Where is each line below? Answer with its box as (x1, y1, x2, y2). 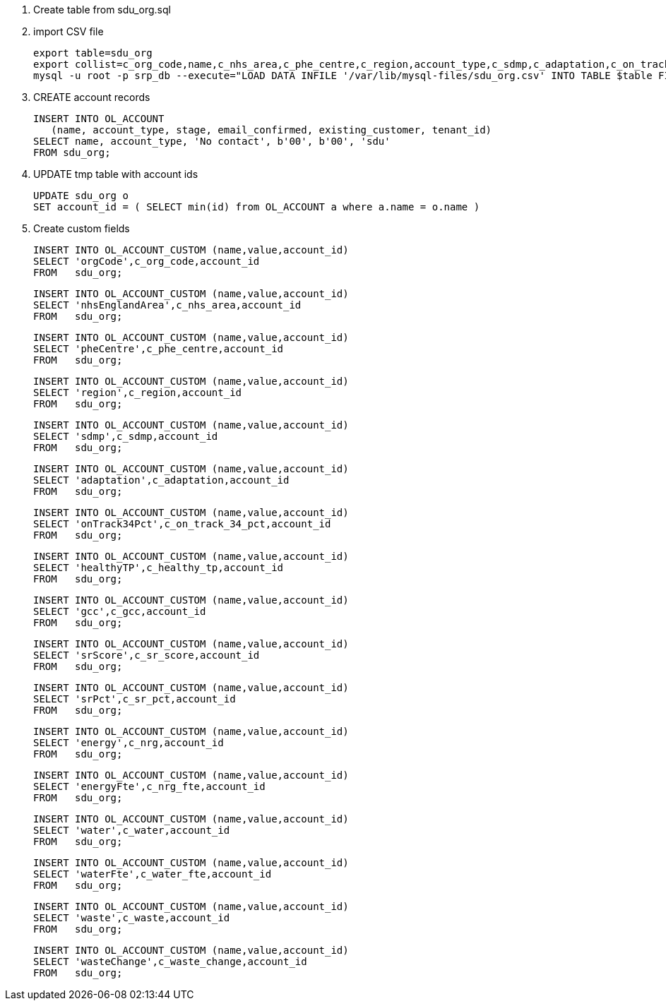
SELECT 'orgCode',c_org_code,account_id (33, 256, 260, 267)
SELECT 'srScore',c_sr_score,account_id (33, 649, 260, 661)
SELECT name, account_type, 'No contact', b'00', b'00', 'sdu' (33, 136, 391, 147)
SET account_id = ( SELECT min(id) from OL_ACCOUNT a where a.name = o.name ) (33, 201, 480, 212)
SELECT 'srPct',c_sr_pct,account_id (33, 693, 236, 705)
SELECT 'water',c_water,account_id (33, 825, 230, 836)
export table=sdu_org (33, 47, 153, 59)
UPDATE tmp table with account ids (33, 168, 198, 180)
